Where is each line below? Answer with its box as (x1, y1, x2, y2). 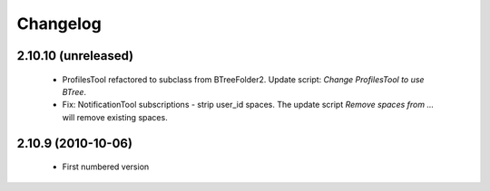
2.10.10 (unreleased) (16, 48, 134, 63)
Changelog (16, 14, 102, 33)
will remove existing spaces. (62, 111, 168, 122)
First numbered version (62, 161, 150, 172)
